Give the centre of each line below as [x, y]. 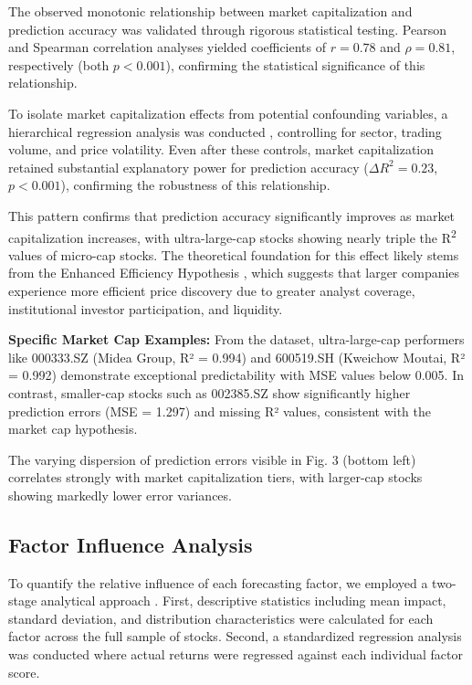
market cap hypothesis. [73, 429]
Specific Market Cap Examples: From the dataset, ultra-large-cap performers [236, 339]
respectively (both [59, 64]
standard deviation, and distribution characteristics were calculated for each [221, 618]
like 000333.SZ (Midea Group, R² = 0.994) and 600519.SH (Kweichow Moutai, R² [237, 357]
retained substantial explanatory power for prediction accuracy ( [189, 167]
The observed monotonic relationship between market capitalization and [210, 11]
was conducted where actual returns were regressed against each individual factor [236, 654]
